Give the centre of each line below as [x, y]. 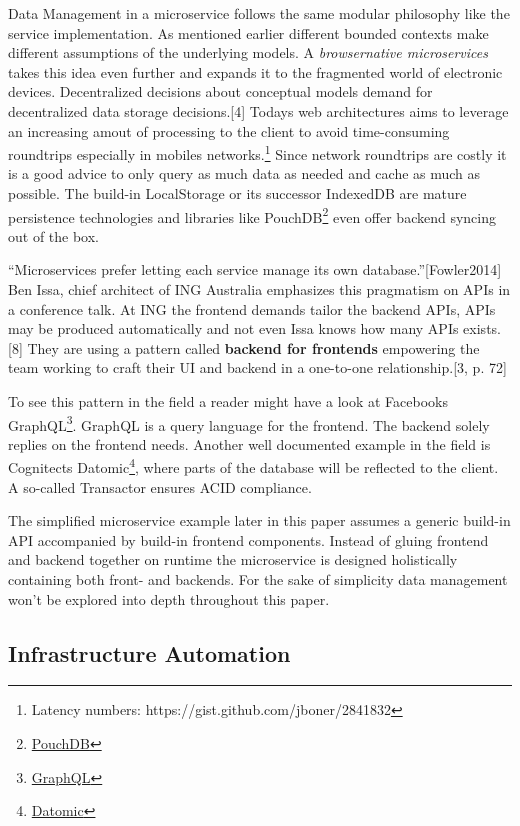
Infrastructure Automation [149, 652]
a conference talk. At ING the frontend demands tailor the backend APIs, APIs [252, 308]
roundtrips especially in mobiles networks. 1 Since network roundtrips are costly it [257, 152]
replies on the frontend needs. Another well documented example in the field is [249, 443]
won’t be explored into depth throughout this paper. [169, 598]
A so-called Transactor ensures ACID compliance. [160, 486]
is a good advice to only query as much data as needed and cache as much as [244, 173]
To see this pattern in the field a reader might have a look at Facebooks [228, 401]
